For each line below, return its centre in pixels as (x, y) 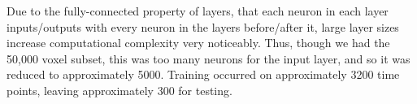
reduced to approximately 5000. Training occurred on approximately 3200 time (203, 74)
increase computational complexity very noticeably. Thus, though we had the (198, 43)
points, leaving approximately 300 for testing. (119, 90)
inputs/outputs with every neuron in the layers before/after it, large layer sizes (203, 26)
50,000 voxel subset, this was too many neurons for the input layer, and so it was (208, 58)
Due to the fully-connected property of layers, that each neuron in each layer (198, 11)
